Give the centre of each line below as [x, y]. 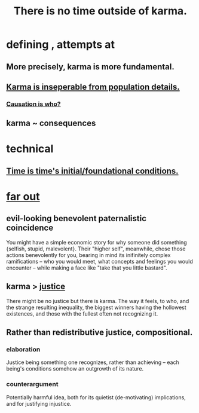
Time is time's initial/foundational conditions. [92, 171]
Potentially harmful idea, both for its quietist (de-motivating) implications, [96, 397]
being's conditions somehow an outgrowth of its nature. [75, 369]
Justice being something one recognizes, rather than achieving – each [93, 362]
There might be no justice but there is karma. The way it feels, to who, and [98, 301]
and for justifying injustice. [39, 403]
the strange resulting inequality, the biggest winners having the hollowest [96, 307]
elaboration [23, 349]
